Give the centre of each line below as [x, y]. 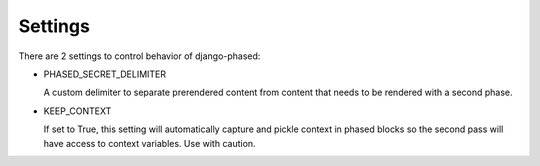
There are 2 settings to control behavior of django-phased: [139, 56]
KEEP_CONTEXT [77, 111]
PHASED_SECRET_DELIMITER [105, 74]
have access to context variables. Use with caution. [149, 143]
